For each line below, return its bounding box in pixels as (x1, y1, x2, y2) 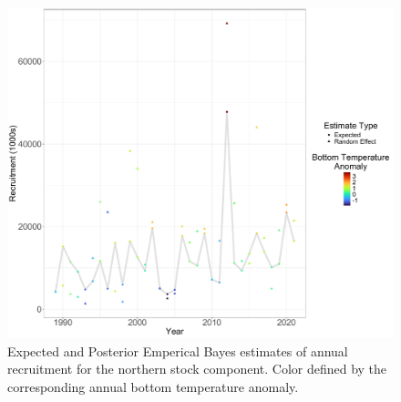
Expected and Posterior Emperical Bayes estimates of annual (7, 341, 348, 360)
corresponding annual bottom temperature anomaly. (7, 376, 299, 396)
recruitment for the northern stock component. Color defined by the (7, 359, 387, 378)
